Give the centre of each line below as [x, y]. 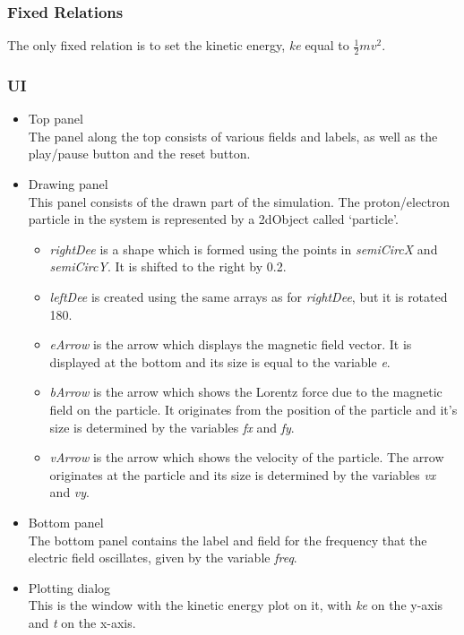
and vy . [69, 492]
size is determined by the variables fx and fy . [172, 427]
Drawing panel [68, 184]
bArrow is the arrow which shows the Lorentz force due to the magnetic [246, 392]
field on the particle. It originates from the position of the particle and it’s [253, 409]
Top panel [56, 119]
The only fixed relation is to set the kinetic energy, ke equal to [178, 45]
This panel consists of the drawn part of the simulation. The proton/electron [239, 201]
